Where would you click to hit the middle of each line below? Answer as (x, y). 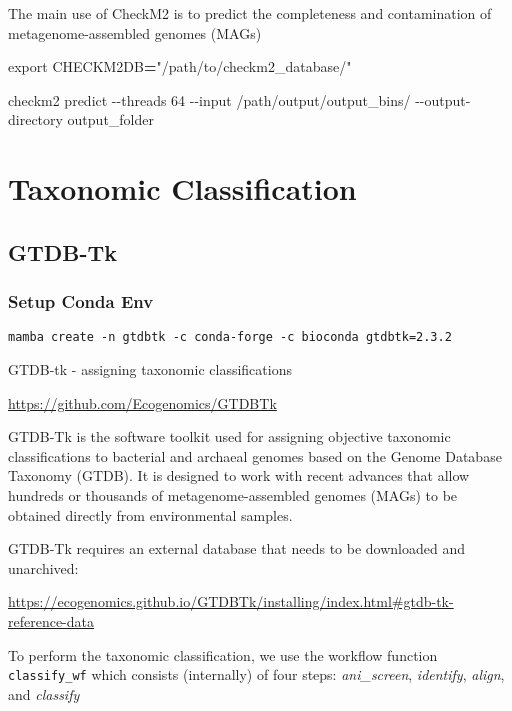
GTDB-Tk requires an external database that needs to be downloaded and (237, 548)
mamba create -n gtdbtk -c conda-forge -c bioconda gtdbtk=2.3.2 (230, 337)
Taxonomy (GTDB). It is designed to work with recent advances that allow (239, 475)
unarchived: (43, 567)
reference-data (51, 620)
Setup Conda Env (81, 301)
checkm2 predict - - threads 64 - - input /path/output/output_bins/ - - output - (239, 99)
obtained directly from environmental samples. (150, 514)
